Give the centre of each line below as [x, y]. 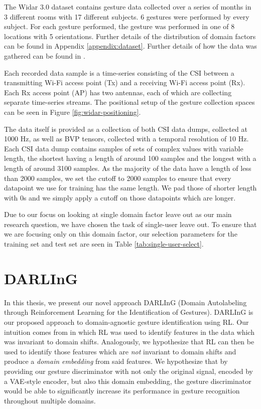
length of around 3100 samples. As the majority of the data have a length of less [128, 168]
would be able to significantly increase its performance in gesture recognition [122, 391]
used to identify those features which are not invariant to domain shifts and [120, 351]
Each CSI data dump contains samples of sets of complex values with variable [124, 148]
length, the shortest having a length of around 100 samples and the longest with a [130, 158]
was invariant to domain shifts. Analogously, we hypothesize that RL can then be [129, 342]
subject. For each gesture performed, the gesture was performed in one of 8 [119, 26]
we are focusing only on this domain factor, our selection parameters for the [121, 234]
